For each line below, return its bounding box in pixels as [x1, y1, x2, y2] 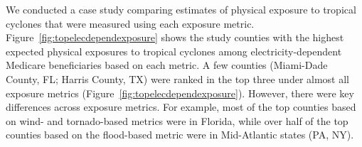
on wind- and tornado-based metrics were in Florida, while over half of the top [6, 113, 348, 128]
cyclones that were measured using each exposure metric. [6, 16, 255, 31]
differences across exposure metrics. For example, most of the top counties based [6, 99, 356, 114]
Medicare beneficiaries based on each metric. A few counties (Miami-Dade [6, 58, 328, 72]
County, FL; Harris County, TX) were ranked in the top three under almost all [6, 71, 350, 86]
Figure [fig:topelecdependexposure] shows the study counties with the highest [6, 30, 344, 45]
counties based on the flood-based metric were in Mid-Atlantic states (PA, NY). [6, 127, 354, 142]
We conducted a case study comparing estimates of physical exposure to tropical [6, 2, 356, 16]
